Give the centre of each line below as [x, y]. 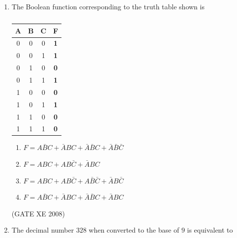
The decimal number [43, 230]
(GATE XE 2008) [38, 213]
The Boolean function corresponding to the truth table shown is [108, 6]
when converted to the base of [134, 230]
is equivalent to [210, 230]
